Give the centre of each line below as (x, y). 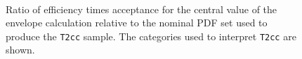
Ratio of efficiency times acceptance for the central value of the (142, 9)
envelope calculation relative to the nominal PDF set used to (137, 23)
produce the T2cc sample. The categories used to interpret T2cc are (151, 36)
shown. (20, 50)
